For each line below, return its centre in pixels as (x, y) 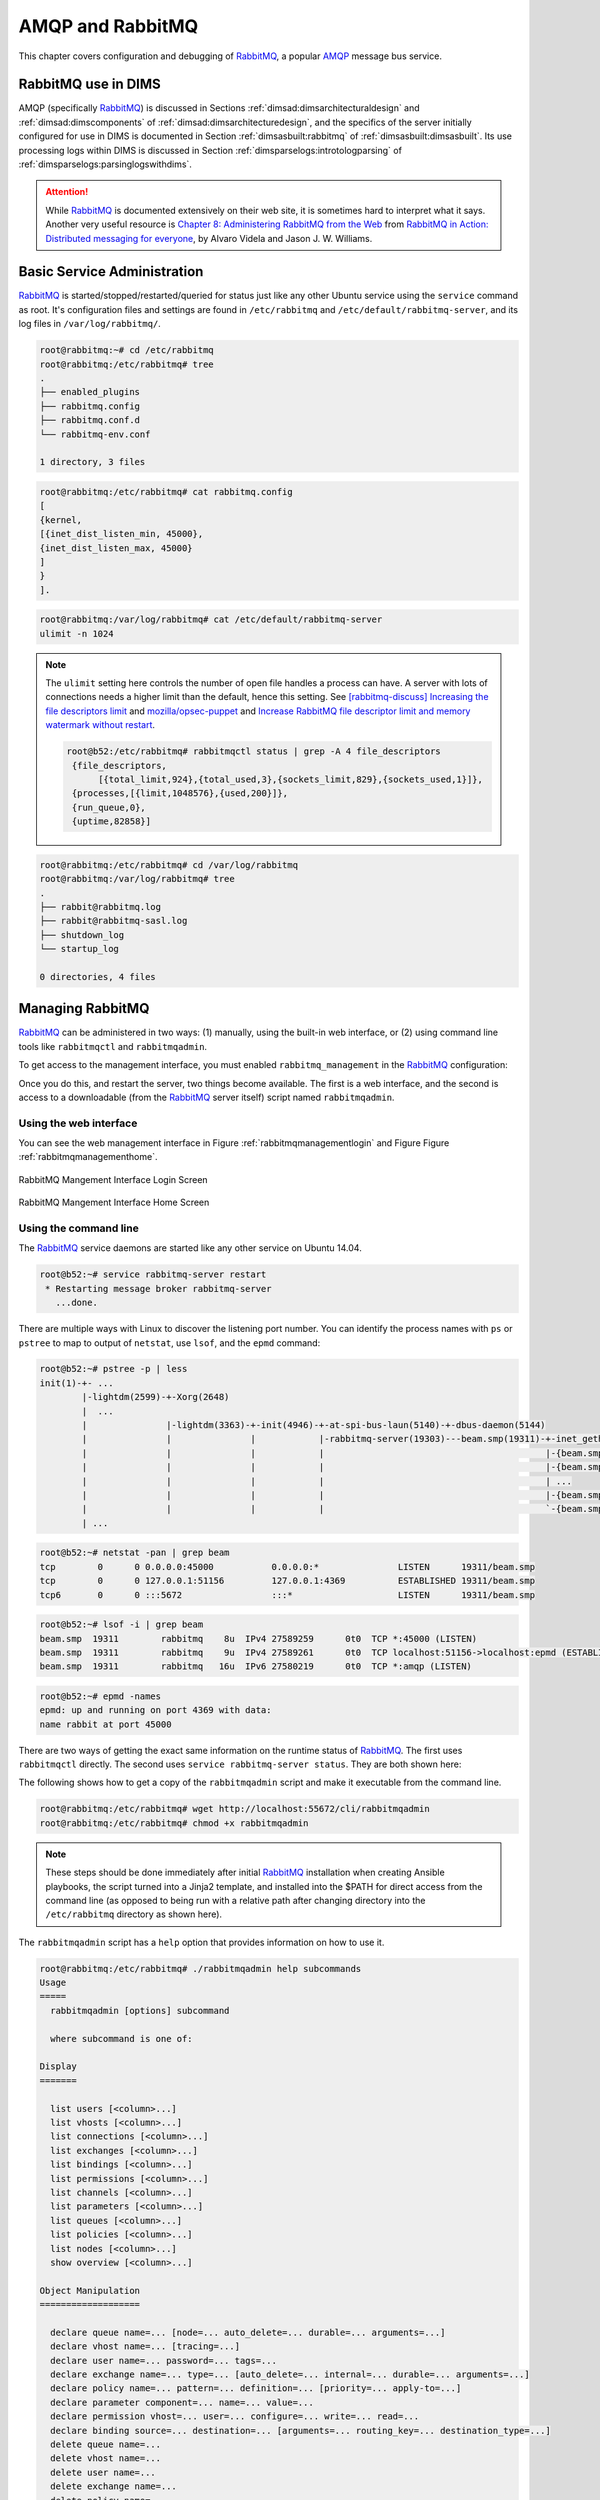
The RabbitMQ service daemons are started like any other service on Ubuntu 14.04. (190, 1248)
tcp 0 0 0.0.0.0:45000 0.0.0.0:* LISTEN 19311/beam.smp (287, 1566)
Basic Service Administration (111, 271)
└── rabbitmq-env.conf (95, 434)
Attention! (67, 192)
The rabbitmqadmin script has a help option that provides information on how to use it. (201, 1942)
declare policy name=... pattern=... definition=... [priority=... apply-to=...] (256, 2388)
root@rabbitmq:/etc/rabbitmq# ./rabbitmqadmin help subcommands (200, 1968)
